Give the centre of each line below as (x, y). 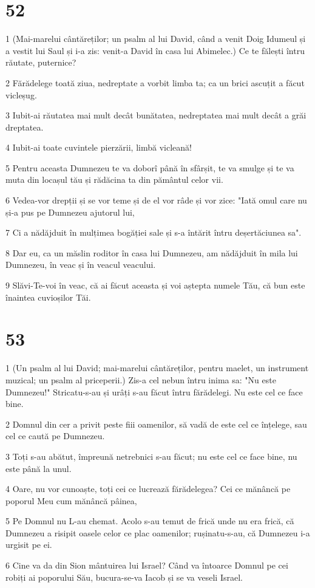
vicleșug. (21, 94)
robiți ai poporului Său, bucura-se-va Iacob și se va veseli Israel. (124, 577)
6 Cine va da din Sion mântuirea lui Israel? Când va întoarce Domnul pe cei (147, 565)
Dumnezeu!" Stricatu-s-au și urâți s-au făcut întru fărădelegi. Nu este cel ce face (154, 391)
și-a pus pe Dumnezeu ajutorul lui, (70, 212)
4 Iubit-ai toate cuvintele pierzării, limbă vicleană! (99, 147)
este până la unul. (39, 468)
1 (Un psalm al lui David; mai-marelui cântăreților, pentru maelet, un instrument (157, 368)
